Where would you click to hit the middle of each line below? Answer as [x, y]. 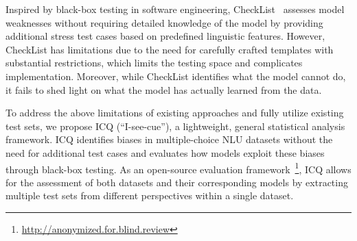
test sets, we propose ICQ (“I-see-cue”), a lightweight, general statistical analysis [175, 126]
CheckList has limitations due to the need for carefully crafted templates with [170, 49]
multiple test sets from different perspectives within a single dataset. [150, 195]
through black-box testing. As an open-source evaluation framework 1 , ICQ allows [178, 168]
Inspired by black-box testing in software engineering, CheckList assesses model [175, 9]
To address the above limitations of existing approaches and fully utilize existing [175, 113]
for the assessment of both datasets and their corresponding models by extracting [177, 182]
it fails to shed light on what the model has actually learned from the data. [164, 89]
